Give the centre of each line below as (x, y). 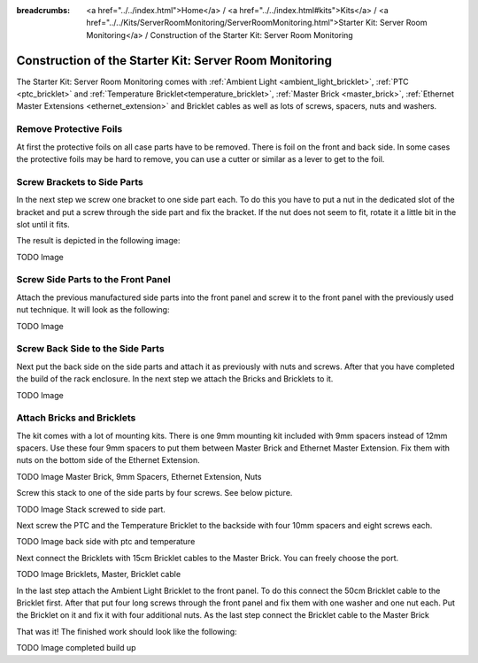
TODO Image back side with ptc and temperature (106, 542)
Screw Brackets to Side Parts (80, 181)
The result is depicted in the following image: (98, 241)
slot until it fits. (43, 224)
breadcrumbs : (43, 10)
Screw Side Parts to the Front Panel (94, 280)
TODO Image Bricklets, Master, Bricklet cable (99, 574)
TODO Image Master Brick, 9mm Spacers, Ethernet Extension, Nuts (139, 476)
